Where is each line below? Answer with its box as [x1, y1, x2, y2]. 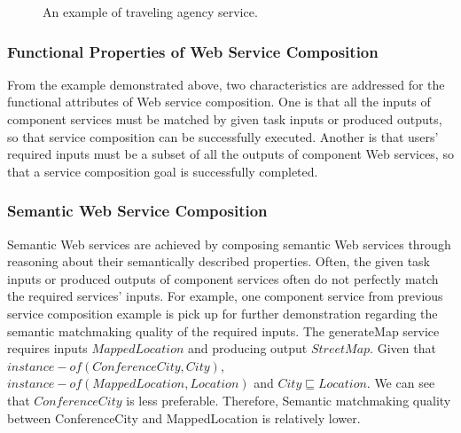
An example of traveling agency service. [43, 3, 258, 20]
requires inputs [7, 339, 88, 358]
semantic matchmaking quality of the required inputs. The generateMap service [7, 321, 440, 340]
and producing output [188, 339, 308, 358]
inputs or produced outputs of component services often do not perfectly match [7, 269, 439, 287]
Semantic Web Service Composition [7, 200, 268, 222]
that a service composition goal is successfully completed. [7, 161, 318, 180]
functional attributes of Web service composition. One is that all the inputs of [7, 92, 431, 111]
